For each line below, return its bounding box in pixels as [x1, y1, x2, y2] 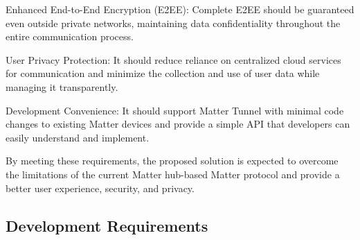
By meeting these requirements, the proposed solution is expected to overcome [6, 153, 339, 168]
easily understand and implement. [6, 130, 150, 144]
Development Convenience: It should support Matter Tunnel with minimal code [6, 103, 344, 117]
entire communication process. [6, 29, 134, 44]
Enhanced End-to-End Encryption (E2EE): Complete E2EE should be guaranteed [6, 2, 354, 16]
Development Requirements [6, 214, 208, 236]
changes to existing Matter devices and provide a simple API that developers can [6, 117, 350, 131]
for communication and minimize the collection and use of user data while [6, 66, 320, 80]
